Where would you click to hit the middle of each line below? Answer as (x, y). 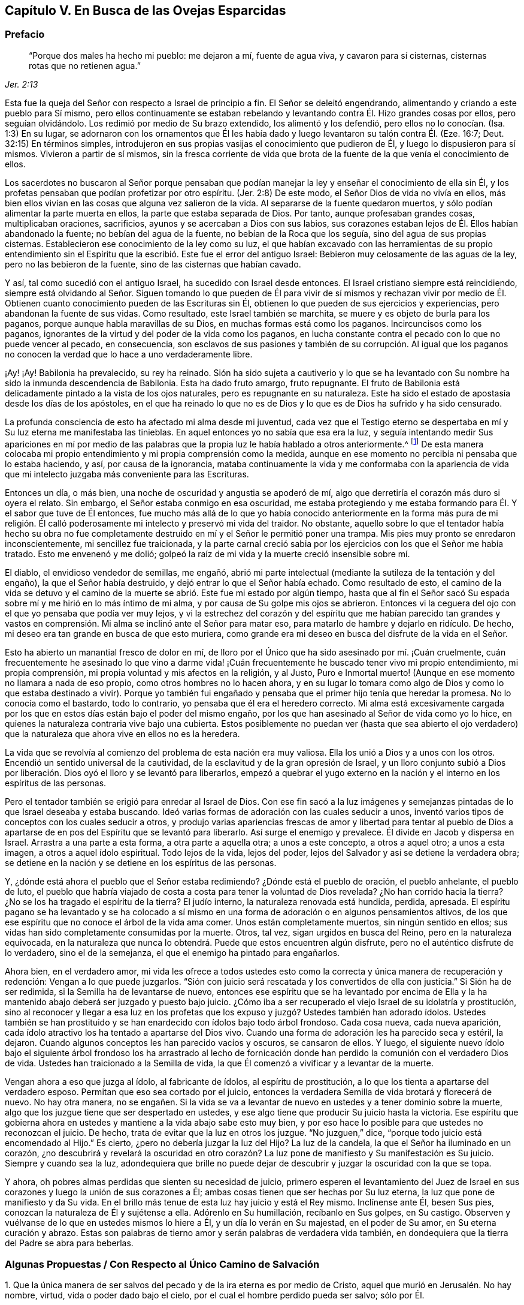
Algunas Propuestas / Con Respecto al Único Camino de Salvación (162, 1264)
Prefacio (25, 34)
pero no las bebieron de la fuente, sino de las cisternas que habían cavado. (153, 264)
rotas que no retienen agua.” (85, 65)
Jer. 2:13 (22, 84)
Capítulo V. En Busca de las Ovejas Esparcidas (146, 10)
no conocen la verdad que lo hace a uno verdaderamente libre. (129, 354)
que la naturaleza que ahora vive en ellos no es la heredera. (122, 734)
